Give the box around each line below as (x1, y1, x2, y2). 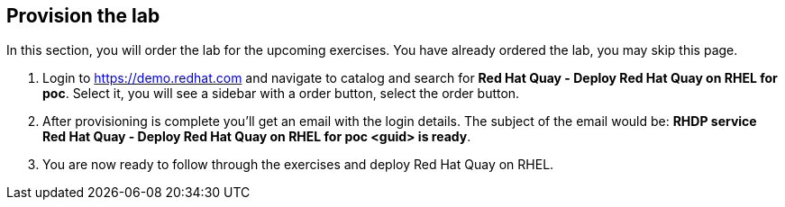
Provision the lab (6, 4, 160, 27)
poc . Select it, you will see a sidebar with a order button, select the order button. (42, 85, 520, 102)
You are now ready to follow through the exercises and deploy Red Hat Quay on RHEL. (42, 157, 554, 173)
